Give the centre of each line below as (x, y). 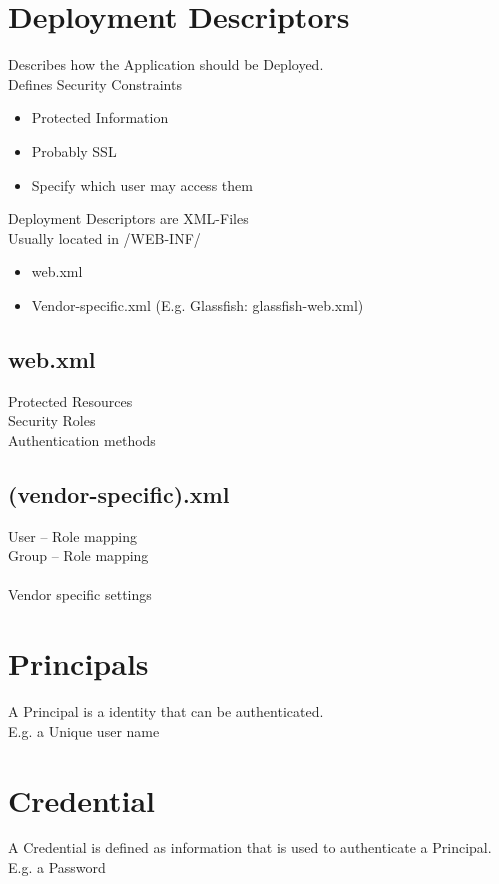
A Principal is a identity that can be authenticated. (166, 711)
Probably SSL (74, 150)
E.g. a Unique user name (84, 730)
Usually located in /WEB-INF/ (104, 237)
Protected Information (100, 117)
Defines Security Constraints (95, 83)
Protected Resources (70, 400)
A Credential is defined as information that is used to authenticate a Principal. (250, 847)
